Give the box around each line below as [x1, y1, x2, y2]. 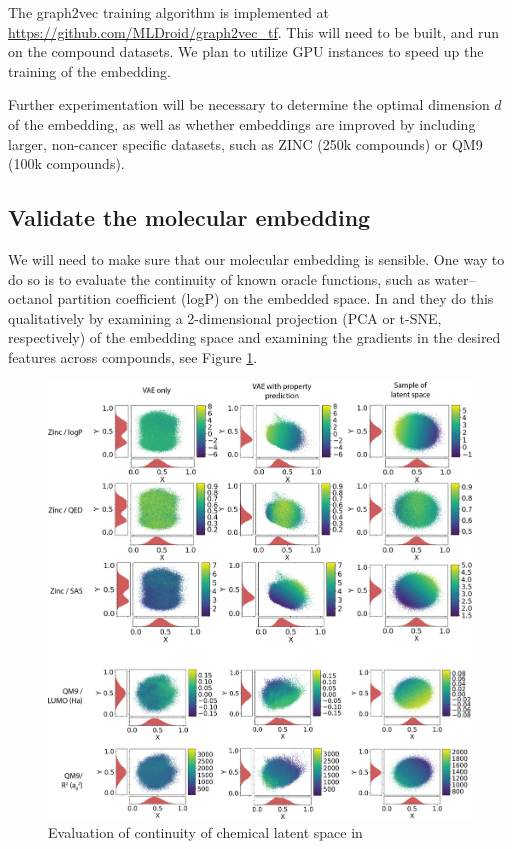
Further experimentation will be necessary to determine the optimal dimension [8, 94, 490, 115]
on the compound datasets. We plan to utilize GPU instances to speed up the [8, 41, 484, 62]
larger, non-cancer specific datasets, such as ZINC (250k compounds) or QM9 [8, 133, 483, 154]
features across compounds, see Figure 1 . [8, 346, 258, 367]
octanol [8, 288, 53, 309]
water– [434, 268, 476, 289]
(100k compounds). [8, 153, 125, 174]
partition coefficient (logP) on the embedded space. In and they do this [57, 288, 494, 309]
